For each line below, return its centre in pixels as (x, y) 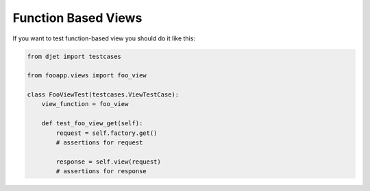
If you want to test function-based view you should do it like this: (104, 38)
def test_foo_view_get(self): (92, 124)
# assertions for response (101, 171)
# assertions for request (99, 143)
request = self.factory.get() (107, 133)
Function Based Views (77, 18)
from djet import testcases (74, 56)
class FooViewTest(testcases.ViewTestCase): (103, 95)
